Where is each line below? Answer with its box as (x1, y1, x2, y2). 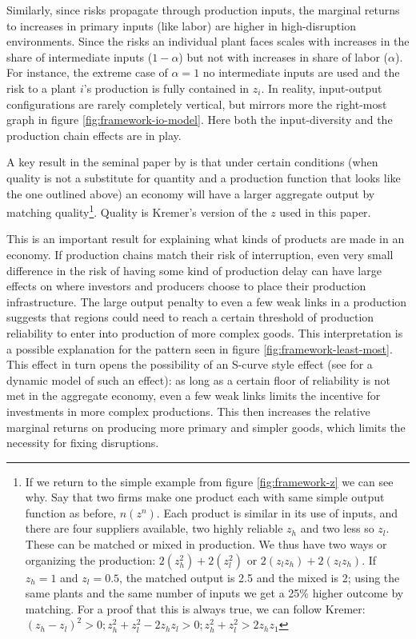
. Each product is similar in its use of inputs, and (156, 504, 398, 521)
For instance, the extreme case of (6, 64, 168, 81)
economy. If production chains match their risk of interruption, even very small (6, 246, 394, 262)
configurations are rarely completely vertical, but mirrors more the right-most (6, 95, 387, 112)
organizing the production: (25, 551, 156, 568)
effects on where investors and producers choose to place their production (6, 278, 366, 294)
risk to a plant (6, 79, 77, 96)
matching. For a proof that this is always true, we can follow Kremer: (25, 600, 366, 617)
